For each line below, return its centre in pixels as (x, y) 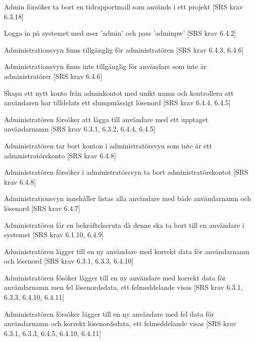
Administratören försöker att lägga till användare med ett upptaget (106, 119)
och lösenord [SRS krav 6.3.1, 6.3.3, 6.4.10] (69, 261)
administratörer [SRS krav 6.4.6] (53, 76)
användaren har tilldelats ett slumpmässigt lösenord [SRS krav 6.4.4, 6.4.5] (117, 103)
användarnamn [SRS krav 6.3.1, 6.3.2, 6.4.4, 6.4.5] (80, 129)
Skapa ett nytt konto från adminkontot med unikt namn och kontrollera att (119, 93)
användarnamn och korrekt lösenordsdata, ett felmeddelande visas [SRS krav (120, 323)
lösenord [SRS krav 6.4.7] (42, 208)
